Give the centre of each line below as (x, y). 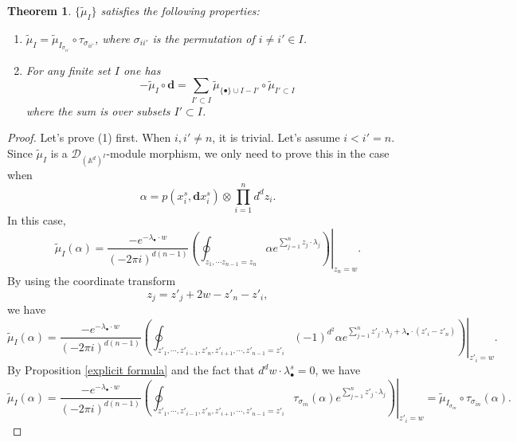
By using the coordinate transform (92, 280)
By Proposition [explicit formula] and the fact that (131, 370)
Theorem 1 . (39, 10)
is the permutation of (204, 38)
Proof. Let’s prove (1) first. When (89, 137)
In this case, (37, 220)
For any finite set (68, 70)
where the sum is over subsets (98, 110)
